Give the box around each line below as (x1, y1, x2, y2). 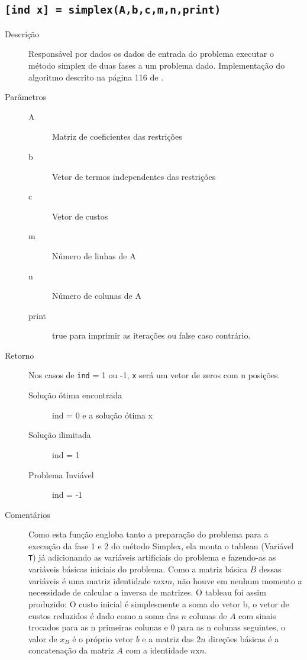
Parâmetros (5, 91, 46, 103)
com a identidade (125, 644, 188, 656)
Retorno (5, 349, 34, 361)
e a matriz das (142, 632, 194, 645)
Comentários (5, 508, 50, 520)
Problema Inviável (28, 468, 94, 481)
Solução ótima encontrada (28, 389, 122, 401)
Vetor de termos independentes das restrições (52, 170, 216, 182)
